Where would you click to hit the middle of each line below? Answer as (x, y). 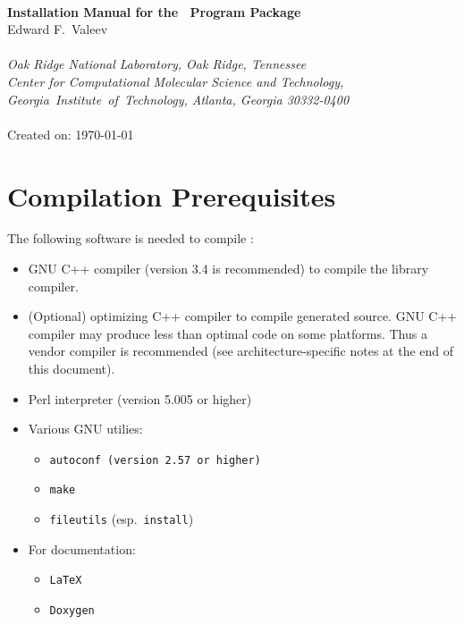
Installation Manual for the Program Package (154, 11)
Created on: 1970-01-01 (71, 134)
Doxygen (72, 611)
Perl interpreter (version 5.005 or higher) (140, 398)
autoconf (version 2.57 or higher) (155, 460)
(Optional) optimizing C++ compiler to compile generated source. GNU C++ (243, 316)
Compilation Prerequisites (172, 195)
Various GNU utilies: (85, 429)
